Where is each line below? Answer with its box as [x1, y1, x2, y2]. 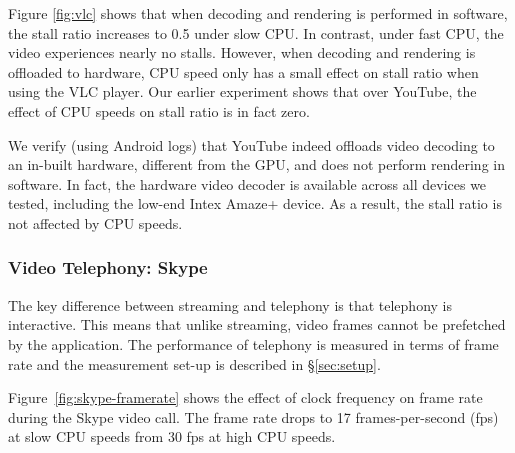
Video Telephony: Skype [8, 255, 208, 280]
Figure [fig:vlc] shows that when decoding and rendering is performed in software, [8, 3, 508, 23]
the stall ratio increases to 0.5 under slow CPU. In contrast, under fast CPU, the [8, 22, 504, 43]
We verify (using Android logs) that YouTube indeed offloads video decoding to [8, 134, 495, 155]
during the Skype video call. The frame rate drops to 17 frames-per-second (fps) [8, 406, 499, 427]
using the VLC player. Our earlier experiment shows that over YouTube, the [8, 81, 477, 102]
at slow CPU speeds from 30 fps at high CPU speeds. [8, 426, 336, 447]
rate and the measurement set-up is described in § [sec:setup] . [8, 353, 381, 374]
